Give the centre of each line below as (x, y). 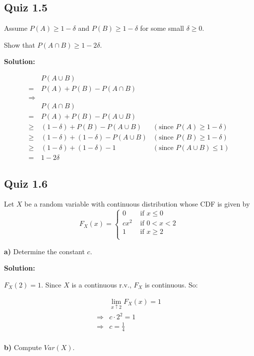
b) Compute (23, 347)
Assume (16, 28)
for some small (162, 28)
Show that (20, 44)
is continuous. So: (171, 284)
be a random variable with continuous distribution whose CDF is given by (137, 204)
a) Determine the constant (44, 251)
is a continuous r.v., (101, 284)
